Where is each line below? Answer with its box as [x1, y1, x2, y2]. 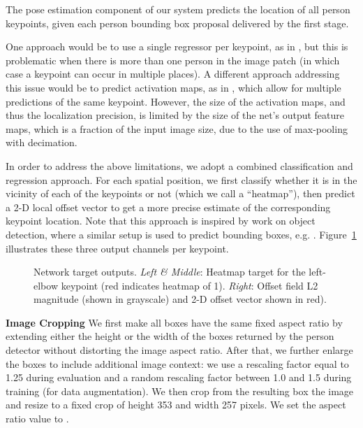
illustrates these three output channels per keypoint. [6, 241, 229, 255]
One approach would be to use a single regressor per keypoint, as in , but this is [6, 39, 348, 54]
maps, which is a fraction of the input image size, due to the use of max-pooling [6, 121, 348, 136]
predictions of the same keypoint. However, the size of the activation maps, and [6, 94, 346, 108]
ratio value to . [6, 411, 69, 426]
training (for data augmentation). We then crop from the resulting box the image [6, 383, 354, 398]
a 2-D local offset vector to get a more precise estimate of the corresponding [6, 199, 331, 214]
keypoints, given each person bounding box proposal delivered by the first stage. [6, 15, 349, 30]
